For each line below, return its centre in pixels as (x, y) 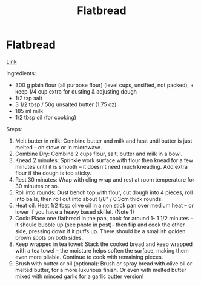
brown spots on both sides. (49, 237)
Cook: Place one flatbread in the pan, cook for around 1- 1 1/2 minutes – (104, 218)
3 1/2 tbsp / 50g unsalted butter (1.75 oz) (66, 104)
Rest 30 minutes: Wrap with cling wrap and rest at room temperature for (105, 179)
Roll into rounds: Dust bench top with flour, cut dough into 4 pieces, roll (104, 192)
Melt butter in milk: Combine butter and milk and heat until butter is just (104, 141)
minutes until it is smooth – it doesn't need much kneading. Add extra (101, 166)
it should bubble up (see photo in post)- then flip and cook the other (100, 225)
